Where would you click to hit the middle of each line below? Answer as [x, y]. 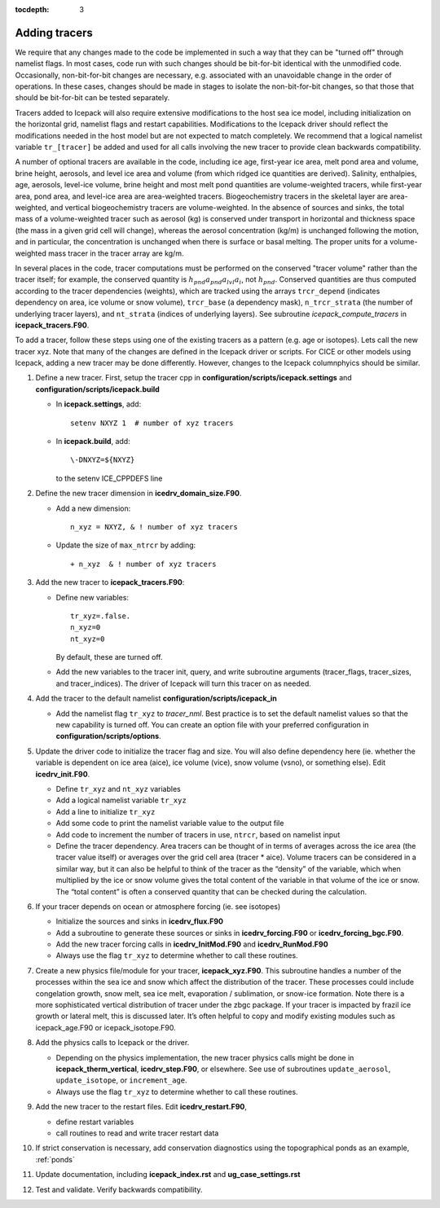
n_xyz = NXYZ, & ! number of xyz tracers [154, 527]
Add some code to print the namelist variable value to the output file [170, 824]
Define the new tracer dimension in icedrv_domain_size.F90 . [139, 494]
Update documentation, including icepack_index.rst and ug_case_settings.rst [168, 1175]
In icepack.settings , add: [99, 404]
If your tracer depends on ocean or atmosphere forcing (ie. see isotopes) [158, 906]
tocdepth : [32, 9]
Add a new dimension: [93, 508]
